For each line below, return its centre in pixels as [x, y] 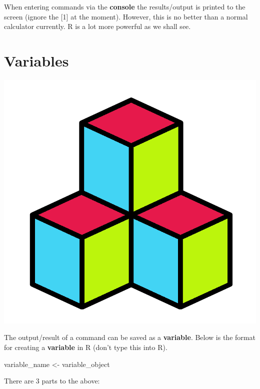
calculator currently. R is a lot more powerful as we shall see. [97, 26]
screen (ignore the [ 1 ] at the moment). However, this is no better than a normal [126, 16]
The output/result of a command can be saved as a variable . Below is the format [130, 337]
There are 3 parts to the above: [52, 381]
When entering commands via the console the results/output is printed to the [125, 6]
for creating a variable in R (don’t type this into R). [86, 347]
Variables [36, 60]
